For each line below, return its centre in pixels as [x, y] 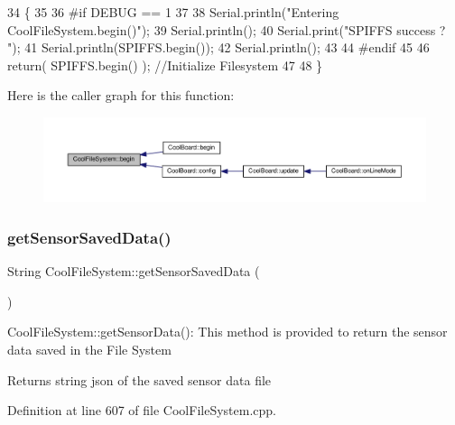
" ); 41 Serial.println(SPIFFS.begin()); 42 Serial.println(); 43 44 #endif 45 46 [218, 47]
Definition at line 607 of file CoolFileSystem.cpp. [142, 410]
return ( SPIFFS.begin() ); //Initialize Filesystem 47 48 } [165, 65]
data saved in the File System [89, 350]
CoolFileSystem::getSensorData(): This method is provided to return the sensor [227, 332]
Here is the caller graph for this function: [121, 95]
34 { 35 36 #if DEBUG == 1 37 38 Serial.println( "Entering [173, 12]
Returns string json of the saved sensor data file [139, 379]
